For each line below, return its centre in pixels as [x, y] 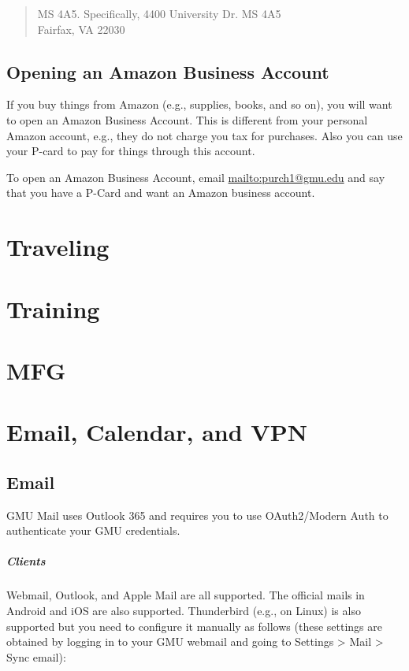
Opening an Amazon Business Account [168, 71]
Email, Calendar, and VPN [157, 432]
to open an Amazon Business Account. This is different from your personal [187, 119]
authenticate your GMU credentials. [93, 530]
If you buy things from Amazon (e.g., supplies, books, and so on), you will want [199, 104]
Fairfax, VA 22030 [81, 29]
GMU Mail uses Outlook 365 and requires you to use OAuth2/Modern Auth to [197, 515]
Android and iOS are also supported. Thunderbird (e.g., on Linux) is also [184, 610]
